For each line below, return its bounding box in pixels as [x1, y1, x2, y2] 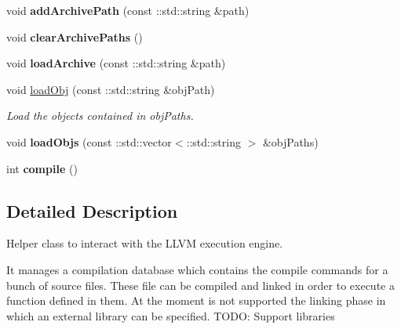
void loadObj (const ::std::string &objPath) [6, 81, 215, 97]
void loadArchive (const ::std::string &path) [6, 55, 226, 71]
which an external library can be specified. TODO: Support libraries [6, 307, 335, 324]
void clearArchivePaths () [6, 28, 143, 45]
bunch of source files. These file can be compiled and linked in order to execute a [6, 277, 395, 293]
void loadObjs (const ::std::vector [6, 133, 172, 150]
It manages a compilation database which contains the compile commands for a [6, 261, 388, 277]
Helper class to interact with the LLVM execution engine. [6, 235, 283, 251]
